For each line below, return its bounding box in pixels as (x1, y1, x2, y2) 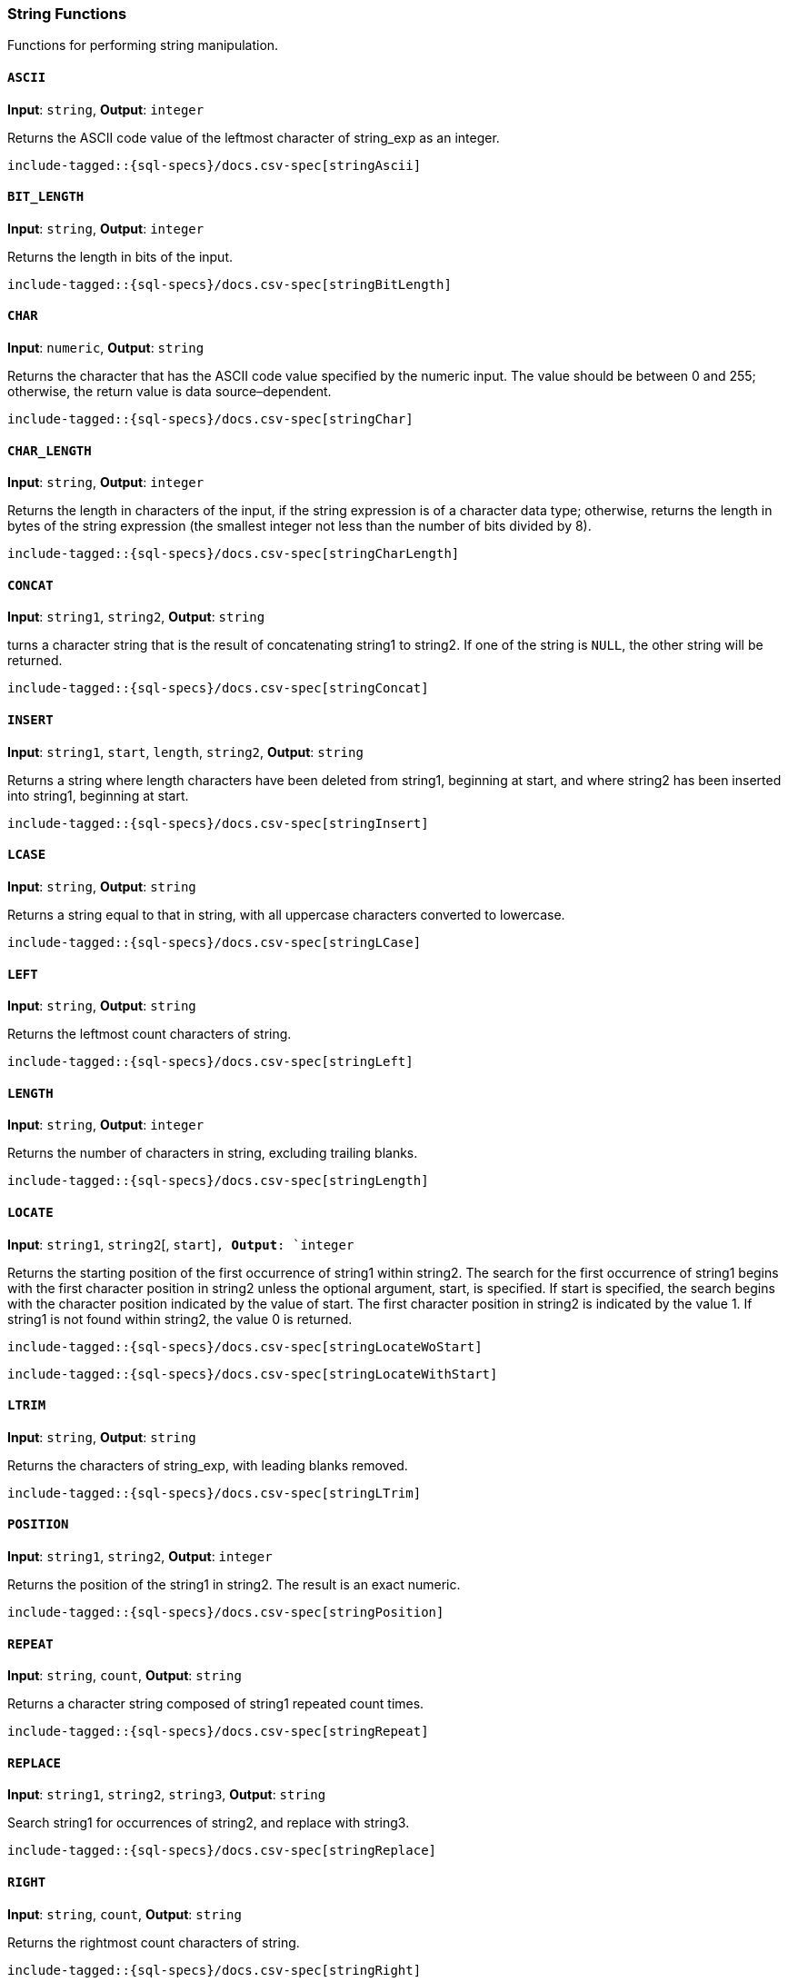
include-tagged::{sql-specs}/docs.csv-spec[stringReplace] (7, 1843, 437, 1858)
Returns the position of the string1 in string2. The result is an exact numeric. (7, 1577, 461, 1592)
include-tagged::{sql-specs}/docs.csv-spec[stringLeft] (7, 1054, 414, 1070)
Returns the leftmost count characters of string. (7, 1026, 292, 1042)
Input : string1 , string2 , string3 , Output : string (7, 1787, 326, 1803)
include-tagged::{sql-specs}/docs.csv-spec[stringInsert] (7, 815, 429, 831)
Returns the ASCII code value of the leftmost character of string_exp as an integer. (7, 129, 500, 145)
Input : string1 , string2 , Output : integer (7, 1549, 273, 1564)
